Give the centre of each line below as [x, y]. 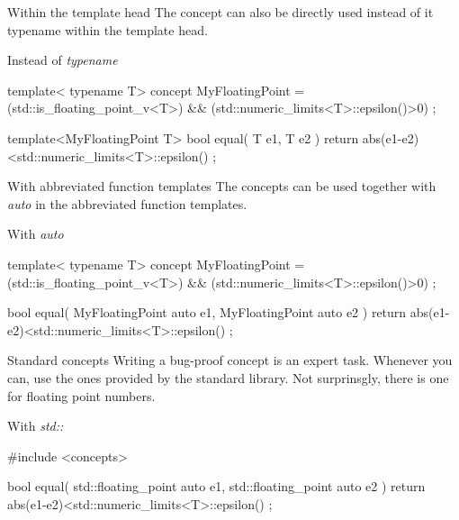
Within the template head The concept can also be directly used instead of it [220, 12]
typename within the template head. [108, 29]
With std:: [36, 426]
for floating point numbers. [81, 395]
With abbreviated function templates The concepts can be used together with [222, 186]
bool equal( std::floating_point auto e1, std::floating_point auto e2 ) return [216, 486]
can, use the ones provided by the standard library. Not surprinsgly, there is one [228, 377]
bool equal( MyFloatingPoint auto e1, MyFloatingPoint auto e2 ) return [207, 312]
